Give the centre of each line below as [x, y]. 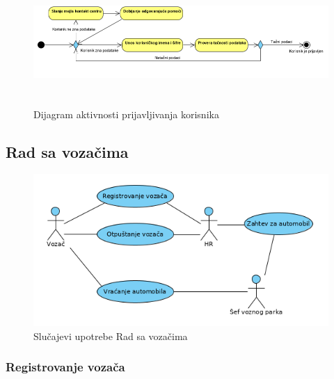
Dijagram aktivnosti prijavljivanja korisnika [126, 114]
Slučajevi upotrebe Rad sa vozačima [111, 336]
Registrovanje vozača [65, 367]
